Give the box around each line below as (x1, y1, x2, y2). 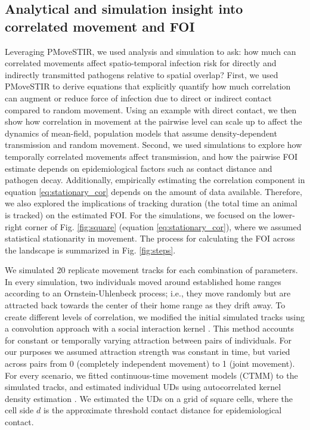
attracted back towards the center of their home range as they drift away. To (5, 299, 286, 311)
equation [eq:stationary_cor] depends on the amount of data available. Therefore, (5, 185, 302, 197)
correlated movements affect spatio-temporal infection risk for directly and (5, 57, 277, 69)
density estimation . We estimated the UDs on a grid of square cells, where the (5, 392, 293, 404)
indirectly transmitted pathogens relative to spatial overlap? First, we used (5, 68, 278, 81)
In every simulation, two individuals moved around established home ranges (5, 275, 281, 287)
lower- (273, 208, 295, 221)
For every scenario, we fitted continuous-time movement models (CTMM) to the (5, 369, 298, 381)
